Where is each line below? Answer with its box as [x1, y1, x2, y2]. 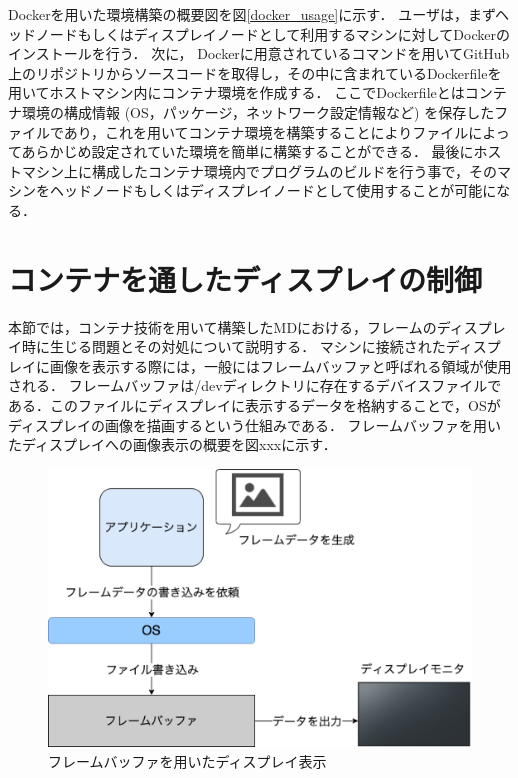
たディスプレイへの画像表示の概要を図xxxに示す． [8, 434, 337, 455]
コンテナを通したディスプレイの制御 [8, 258, 483, 299]
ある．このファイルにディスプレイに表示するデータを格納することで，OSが [8, 395, 501, 416]
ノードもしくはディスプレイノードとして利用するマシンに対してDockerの [35, 23, 510, 44]
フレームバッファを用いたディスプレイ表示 [48, 750, 327, 771]
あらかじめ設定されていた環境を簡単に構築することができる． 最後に [21, 141, 474, 162]
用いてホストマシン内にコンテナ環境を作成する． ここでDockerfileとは [8, 82, 465, 103]
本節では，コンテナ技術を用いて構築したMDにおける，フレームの [8, 316, 437, 337]
